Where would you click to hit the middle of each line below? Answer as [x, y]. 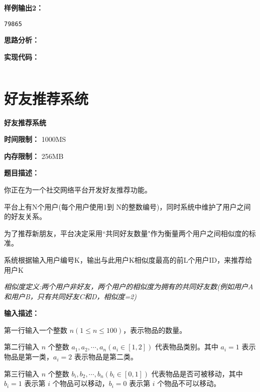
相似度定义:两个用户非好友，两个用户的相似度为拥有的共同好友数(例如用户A [129, 286]
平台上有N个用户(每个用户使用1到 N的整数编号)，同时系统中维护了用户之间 [127, 206]
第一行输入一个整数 [36, 330]
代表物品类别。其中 [186, 347]
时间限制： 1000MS [35, 139]
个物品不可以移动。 [189, 383]
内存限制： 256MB [34, 156]
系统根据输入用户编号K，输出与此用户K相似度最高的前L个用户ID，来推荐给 [128, 259]
